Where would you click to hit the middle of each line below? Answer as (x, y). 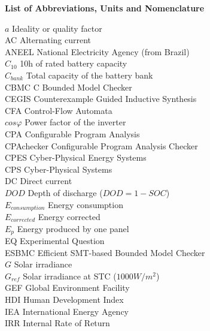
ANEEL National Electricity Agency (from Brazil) (97, 51)
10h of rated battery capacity (74, 63)
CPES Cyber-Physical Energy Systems (76, 157)
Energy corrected (69, 216)
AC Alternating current (48, 40)
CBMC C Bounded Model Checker (69, 87)
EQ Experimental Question (55, 240)
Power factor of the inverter (75, 122)
